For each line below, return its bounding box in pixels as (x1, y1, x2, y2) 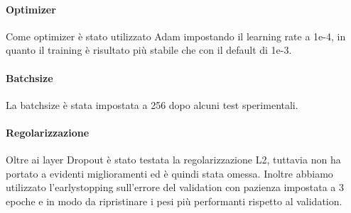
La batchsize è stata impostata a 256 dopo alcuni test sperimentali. (6, 97, 298, 112)
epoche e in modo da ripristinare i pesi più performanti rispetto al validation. (6, 193, 342, 208)
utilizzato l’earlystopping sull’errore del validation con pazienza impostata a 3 (6, 180, 345, 195)
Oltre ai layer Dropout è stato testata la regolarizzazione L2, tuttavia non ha (6, 152, 341, 167)
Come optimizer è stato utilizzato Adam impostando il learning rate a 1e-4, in (6, 28, 346, 43)
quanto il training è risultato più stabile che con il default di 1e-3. (6, 42, 292, 57)
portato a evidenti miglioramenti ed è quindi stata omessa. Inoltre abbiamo (6, 166, 333, 180)
